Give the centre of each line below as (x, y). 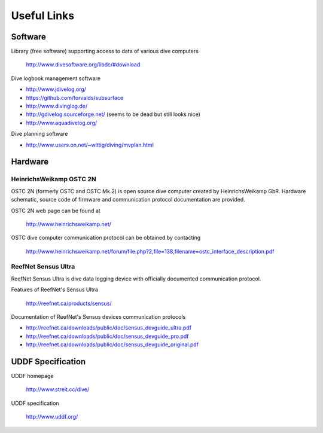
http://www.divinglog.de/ (57, 106)
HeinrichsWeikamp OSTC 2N (54, 179)
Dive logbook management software (56, 78)
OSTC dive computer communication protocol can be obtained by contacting (106, 238)
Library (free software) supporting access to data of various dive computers (105, 51)
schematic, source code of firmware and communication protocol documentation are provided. (128, 200)
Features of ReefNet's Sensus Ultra (55, 289)
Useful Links (43, 16)
